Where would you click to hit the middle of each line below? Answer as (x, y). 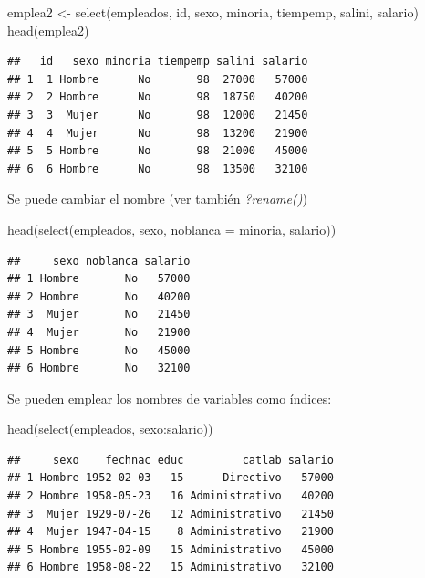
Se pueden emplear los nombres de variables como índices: (170, 398)
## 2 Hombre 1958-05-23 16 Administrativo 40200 (171, 496)
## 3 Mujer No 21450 (99, 315)
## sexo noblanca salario (99, 261)
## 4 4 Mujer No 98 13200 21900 (158, 133)
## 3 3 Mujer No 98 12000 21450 (158, 115)
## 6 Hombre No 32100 (99, 368)
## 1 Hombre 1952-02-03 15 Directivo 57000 (171, 478)
